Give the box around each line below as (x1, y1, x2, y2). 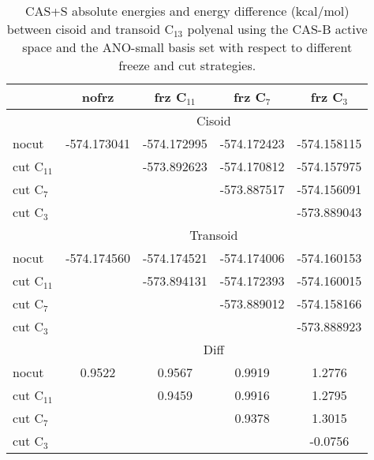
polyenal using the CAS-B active (187, 20, 368, 38)
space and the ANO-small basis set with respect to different (22, 38, 353, 56)
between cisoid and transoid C (6, 20, 174, 38)
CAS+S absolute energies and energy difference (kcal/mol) (24, 2, 350, 20)
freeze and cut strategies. (118, 56, 256, 74)
